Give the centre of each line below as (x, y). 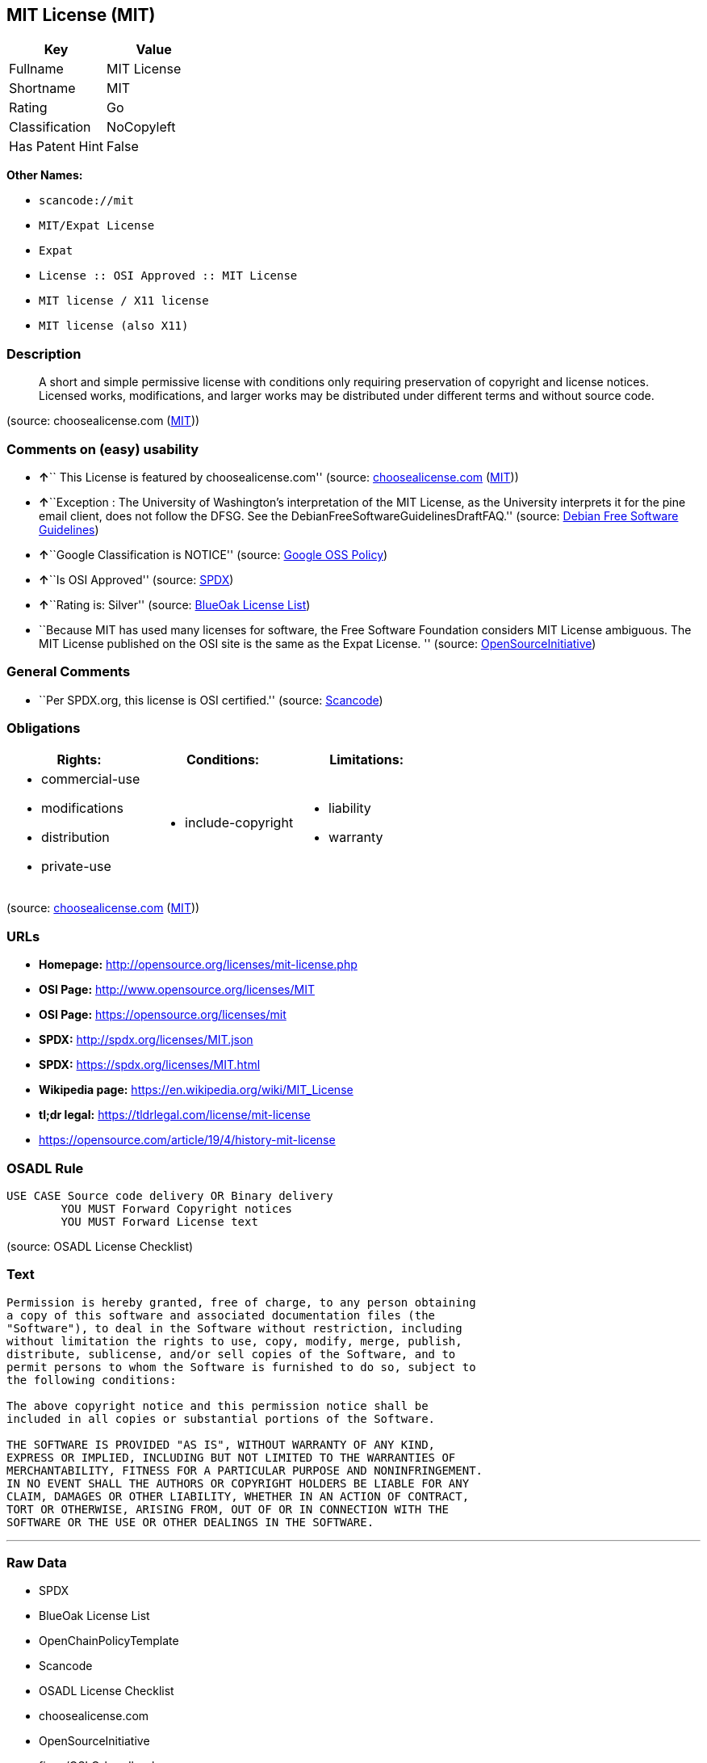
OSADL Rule (45, 1168)
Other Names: (45, 175)
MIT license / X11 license (124, 301)
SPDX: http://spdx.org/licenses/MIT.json (146, 1040)
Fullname (36, 69)
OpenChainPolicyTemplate (109, 1641)
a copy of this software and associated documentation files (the (221, 1315)
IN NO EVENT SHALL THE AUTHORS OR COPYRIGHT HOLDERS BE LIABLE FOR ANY (238, 1483)
